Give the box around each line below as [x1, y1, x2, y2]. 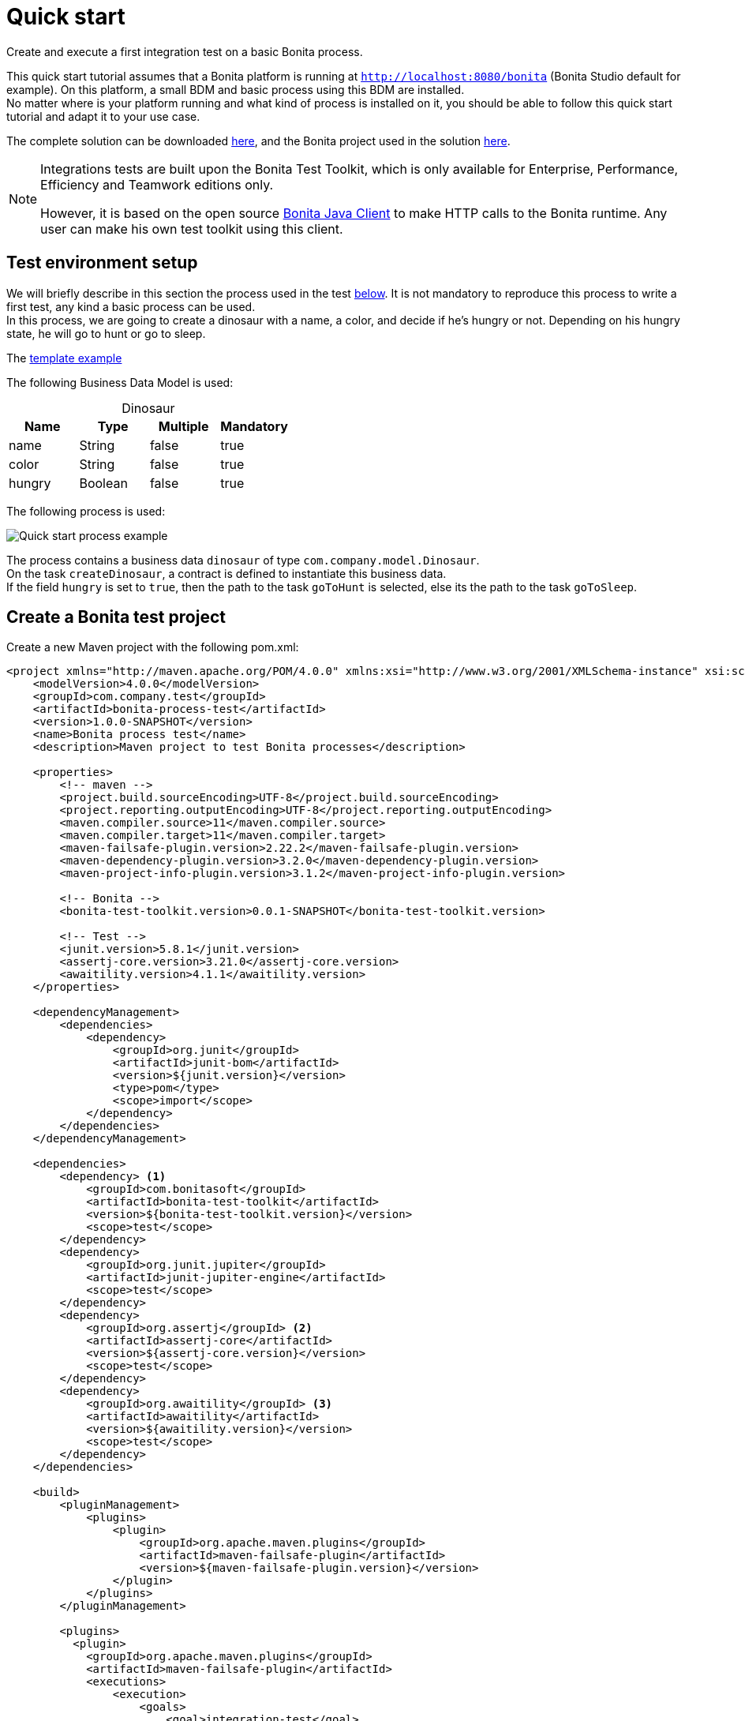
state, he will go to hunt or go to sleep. [6, 326, 206, 340]
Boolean [79, 474, 128, 491]
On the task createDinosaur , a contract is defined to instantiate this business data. [6, 566, 447, 580]
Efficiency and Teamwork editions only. [40, 176, 274, 193]
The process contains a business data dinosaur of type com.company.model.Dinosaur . [6, 553, 480, 567]
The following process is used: [6, 504, 166, 518]
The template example [6, 351, 122, 365]
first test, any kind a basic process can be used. [6, 299, 256, 313]
